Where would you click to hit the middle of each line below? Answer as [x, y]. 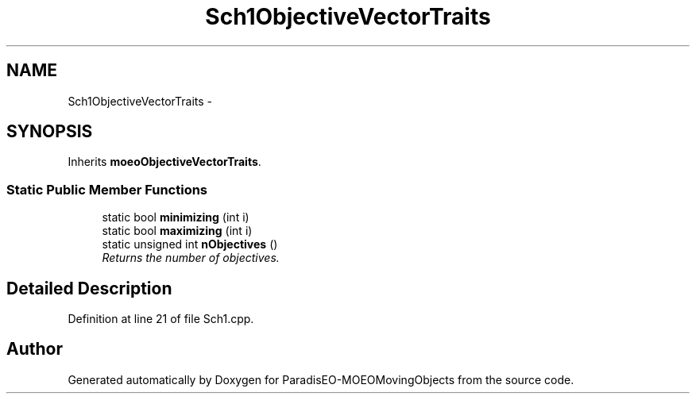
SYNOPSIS [50, 132]
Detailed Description [89, 288]
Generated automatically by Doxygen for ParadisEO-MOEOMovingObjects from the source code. [321, 379]
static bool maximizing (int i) [177, 231]
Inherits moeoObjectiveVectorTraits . [164, 162]
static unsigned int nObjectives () [190, 244]
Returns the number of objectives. [191, 258]
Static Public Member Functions [107, 189]
